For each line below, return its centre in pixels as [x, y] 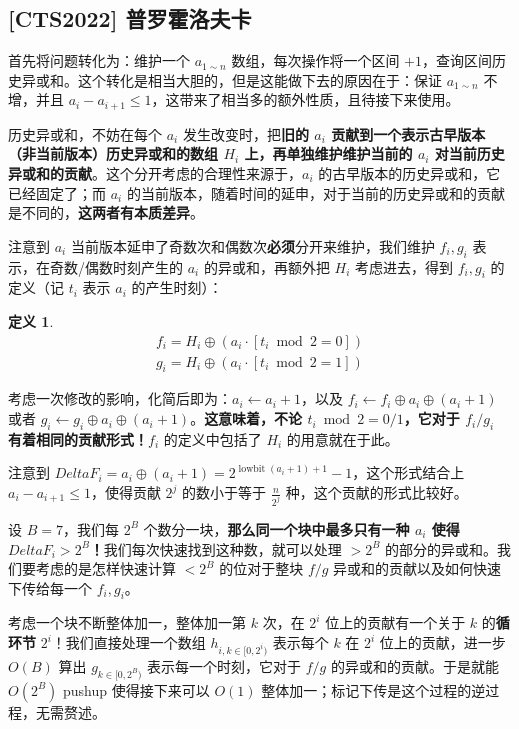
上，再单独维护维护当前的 [328, 153]
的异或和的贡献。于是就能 [414, 665]
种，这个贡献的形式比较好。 [376, 492]
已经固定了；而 [57, 192]
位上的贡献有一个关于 [395, 622]
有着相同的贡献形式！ [78, 438]
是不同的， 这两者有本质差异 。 [106, 212]
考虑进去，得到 [404, 266]
